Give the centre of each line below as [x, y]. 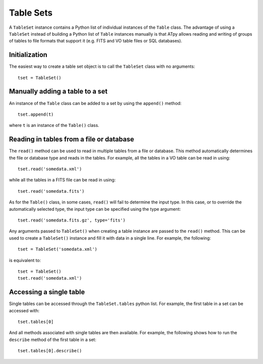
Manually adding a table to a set [58, 91]
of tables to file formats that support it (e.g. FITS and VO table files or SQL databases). [96, 41]
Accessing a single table [47, 292]
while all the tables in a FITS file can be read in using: [62, 180]
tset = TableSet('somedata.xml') [57, 249]
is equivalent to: [25, 260]
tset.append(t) [36, 114]
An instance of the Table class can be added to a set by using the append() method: [95, 103]
